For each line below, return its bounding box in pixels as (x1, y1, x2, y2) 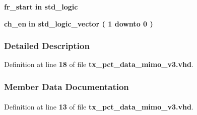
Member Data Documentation (4, 80, 129, 92)
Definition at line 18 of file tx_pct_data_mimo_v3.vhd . (4, 59, 193, 69)
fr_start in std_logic (4, 1, 78, 11)
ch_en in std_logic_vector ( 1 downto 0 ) (4, 18, 153, 28)
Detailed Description (4, 39, 90, 52)
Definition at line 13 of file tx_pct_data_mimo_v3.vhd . (4, 101, 193, 112)
